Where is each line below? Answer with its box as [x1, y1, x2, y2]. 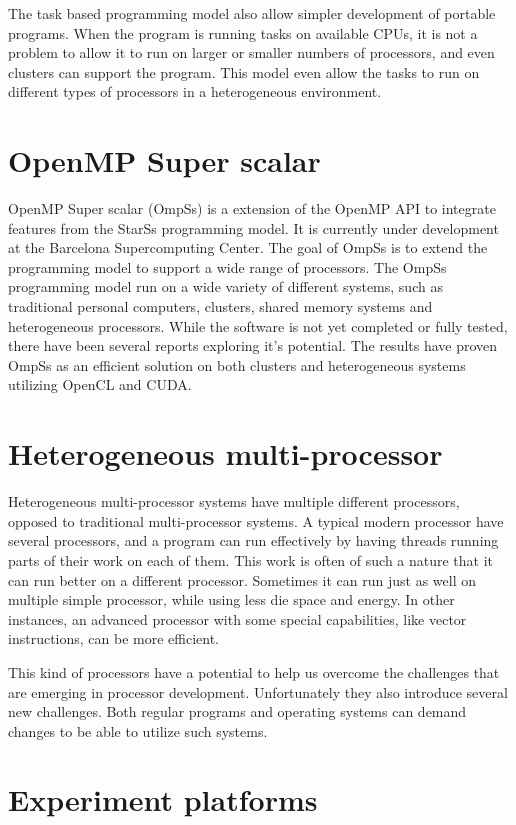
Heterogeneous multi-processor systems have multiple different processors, [8, 491, 460, 512]
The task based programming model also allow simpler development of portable [8, 3, 496, 23]
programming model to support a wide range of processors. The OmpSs [8, 256, 447, 277]
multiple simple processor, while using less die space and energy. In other [8, 589, 455, 610]
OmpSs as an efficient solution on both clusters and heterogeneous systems [8, 354, 466, 375]
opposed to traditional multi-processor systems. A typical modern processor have [8, 510, 504, 531]
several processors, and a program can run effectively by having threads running [8, 530, 499, 551]
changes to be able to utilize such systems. [8, 720, 268, 741]
